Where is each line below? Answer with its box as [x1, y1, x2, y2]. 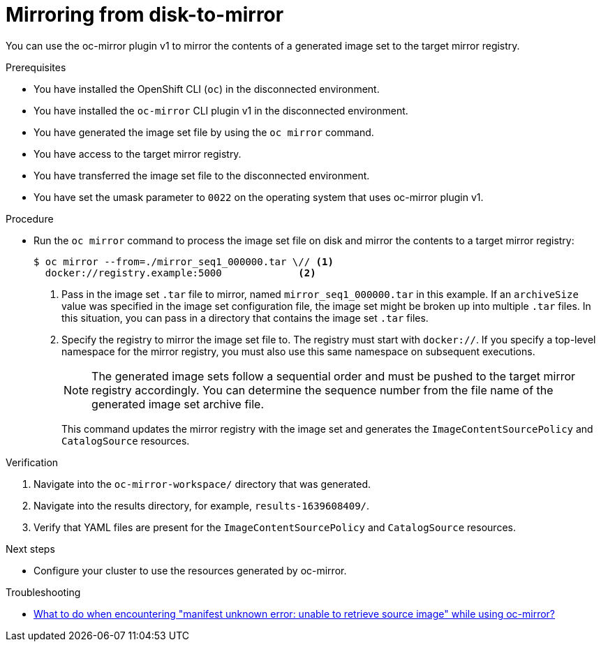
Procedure [6, 212, 54, 225]
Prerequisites [6, 61, 66, 73]
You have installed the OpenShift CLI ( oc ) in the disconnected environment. [34, 82, 380, 95]
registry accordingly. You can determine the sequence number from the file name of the [91, 382, 554, 397]
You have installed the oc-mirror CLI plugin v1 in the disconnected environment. [34, 104, 408, 117]
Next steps [6, 542, 55, 555]
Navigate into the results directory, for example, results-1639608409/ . [34, 499, 370, 512]
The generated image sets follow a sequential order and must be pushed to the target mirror [91, 369, 576, 383]
